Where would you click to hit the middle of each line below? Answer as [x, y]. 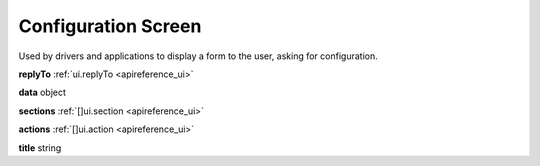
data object [42, 92]
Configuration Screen [110, 26]
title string [40, 147]
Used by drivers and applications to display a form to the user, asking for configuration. [198, 56]
